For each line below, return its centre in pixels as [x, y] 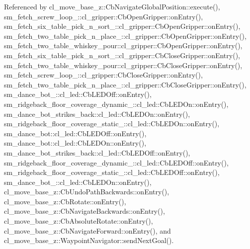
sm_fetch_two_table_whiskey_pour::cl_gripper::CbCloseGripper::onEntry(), [123, 65]
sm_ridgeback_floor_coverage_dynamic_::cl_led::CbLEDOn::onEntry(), [116, 104]
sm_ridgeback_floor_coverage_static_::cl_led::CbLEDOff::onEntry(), [112, 172]
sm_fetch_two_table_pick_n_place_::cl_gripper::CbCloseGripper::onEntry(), [125, 84]
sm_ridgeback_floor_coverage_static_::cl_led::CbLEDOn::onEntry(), [112, 124]
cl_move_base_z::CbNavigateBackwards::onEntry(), [84, 211]
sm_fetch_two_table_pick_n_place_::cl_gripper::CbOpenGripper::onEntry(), [125, 36]
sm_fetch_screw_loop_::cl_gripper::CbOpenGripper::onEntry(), [104, 16]
